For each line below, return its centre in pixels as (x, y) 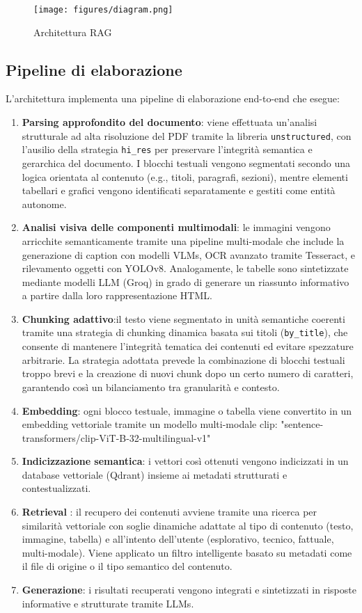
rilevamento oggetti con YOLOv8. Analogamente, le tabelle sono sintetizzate (185, 268)
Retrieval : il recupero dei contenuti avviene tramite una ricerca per (170, 512)
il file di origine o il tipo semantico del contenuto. (127, 566)
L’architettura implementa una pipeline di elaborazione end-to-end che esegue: (173, 98)
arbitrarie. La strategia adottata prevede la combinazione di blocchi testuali (183, 359)
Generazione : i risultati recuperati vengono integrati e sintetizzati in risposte (189, 590)
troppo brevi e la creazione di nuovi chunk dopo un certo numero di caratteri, (188, 373)
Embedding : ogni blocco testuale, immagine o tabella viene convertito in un (187, 410)
